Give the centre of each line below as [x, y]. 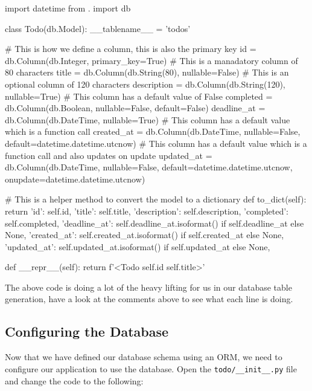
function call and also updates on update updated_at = [109, 155]
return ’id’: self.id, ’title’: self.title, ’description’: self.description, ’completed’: [147, 211]
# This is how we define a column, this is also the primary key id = [131, 49]
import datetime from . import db [68, 8]
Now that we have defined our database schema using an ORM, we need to [144, 357]
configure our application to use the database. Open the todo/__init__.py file [151, 368]
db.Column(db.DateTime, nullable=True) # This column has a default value [148, 119]
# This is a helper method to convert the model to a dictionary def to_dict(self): [156, 199]
